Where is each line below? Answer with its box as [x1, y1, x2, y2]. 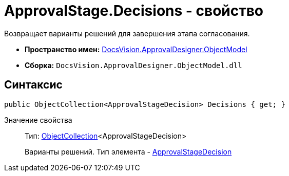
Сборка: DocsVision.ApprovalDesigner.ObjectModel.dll [25, 60, 242, 70]
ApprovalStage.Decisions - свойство [4, 2, 264, 19]
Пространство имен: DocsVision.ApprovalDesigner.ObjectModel [25, 45, 247, 54]
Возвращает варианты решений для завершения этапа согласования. [4, 29, 250, 38]
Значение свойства [4, 115, 72, 124]
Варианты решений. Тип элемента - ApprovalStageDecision [25, 147, 232, 156]
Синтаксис [4, 78, 63, 92]
